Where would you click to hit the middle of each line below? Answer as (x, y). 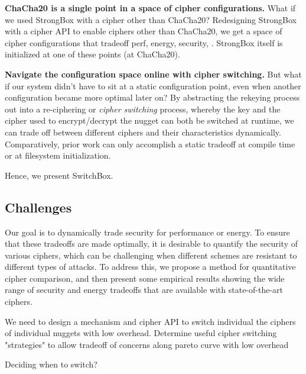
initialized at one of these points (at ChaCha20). (92, 54)
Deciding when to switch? (51, 364)
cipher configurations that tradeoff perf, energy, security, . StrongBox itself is (144, 42)
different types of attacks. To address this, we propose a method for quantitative (150, 267)
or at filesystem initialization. (58, 155)
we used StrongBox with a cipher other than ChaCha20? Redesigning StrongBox (151, 19)
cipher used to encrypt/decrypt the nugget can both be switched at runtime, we (149, 120)
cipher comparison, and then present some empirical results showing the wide (145, 278)
